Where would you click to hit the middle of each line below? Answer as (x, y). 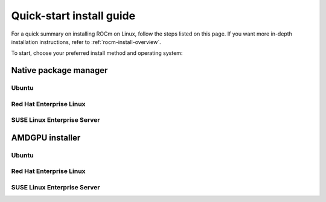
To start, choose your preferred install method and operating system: (97, 53)
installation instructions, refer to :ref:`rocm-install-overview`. (86, 42)
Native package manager (59, 70)
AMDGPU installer (46, 138)
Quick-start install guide (73, 16)
